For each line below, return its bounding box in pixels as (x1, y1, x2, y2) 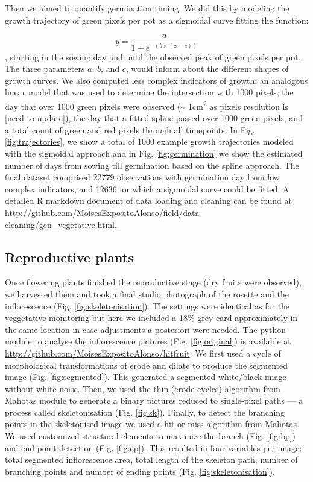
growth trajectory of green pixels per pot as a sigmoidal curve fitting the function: (5, 13, 309, 26)
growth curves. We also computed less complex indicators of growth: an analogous (5, 74, 308, 86)
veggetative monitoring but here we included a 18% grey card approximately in (5, 311, 298, 324)
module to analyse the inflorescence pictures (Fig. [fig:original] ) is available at (5, 335, 291, 347)
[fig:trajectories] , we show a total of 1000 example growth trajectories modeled (5, 135, 294, 148)
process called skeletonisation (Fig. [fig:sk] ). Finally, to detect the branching (5, 405, 285, 418)
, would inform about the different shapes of (125, 62, 289, 75)
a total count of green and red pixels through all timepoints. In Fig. (5, 123, 255, 136)
